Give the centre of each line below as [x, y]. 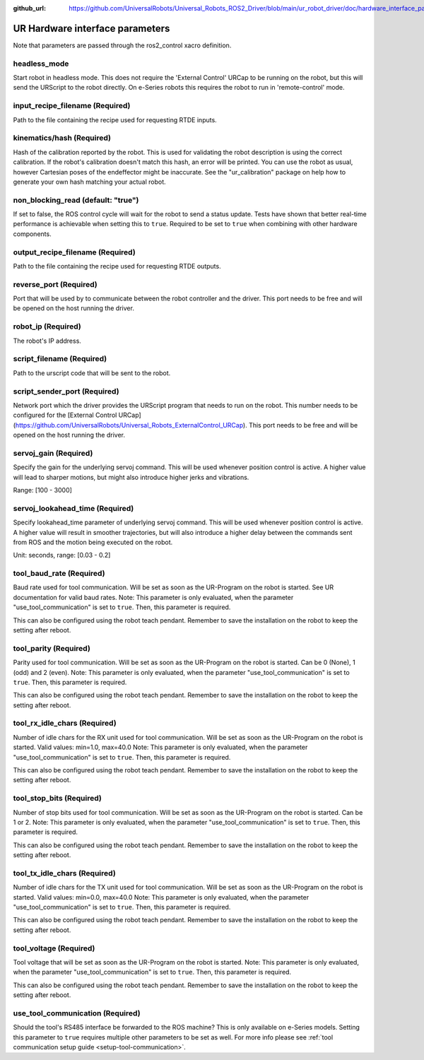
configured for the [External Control [65, 415]
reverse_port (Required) [55, 284]
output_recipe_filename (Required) [74, 252]
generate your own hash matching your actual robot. [89, 182]
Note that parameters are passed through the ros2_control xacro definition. [122, 45]
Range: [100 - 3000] [42, 490]
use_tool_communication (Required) [77, 1013]
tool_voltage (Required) [54, 948]
